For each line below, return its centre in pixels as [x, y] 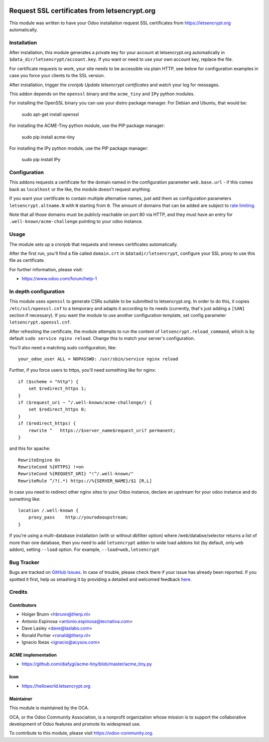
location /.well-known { [48, 511]
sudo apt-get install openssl [50, 114]
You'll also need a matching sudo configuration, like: [63, 347]
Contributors [23, 605]
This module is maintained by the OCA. [49, 708]
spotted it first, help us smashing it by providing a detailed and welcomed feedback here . [100, 579]
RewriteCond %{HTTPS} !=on [51, 467]
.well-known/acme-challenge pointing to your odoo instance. [76, 221]
